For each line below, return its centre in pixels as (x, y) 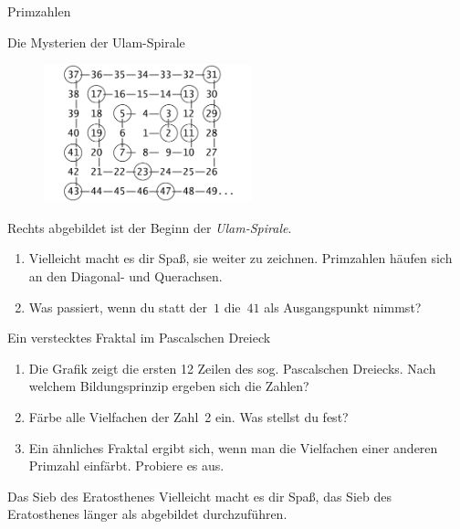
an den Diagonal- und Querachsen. (125, 275)
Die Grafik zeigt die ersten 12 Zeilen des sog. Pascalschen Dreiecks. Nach (232, 368)
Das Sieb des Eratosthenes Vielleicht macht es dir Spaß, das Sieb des (199, 496)
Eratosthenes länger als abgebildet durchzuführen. (147, 514)
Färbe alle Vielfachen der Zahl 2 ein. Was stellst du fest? (188, 416)
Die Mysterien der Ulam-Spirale (96, 42)
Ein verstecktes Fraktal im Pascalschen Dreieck (139, 338)
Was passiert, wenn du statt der (118, 307)
